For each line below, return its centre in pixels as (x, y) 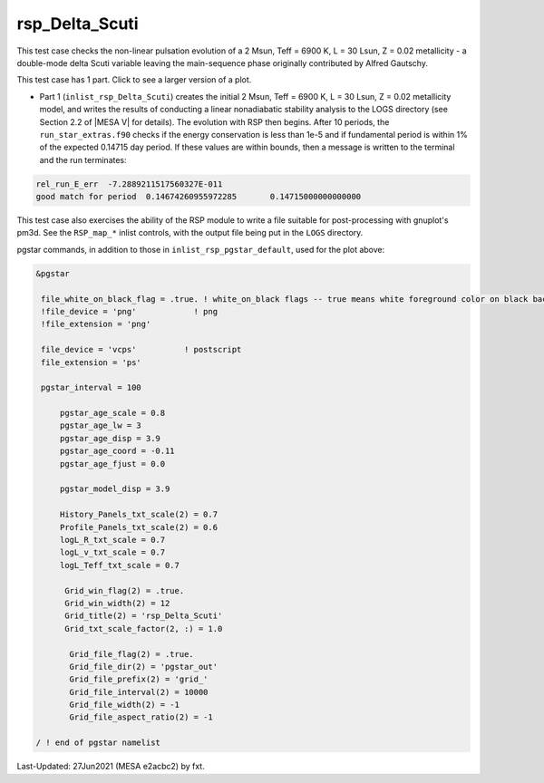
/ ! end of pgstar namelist (98, 743)
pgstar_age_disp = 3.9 (110, 438)
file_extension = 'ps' (92, 362)
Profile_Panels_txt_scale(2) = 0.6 (138, 527)
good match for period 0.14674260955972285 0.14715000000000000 (199, 197)
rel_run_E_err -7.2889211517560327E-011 (129, 184)
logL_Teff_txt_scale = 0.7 (120, 565)
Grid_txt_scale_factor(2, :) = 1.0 (144, 628)
